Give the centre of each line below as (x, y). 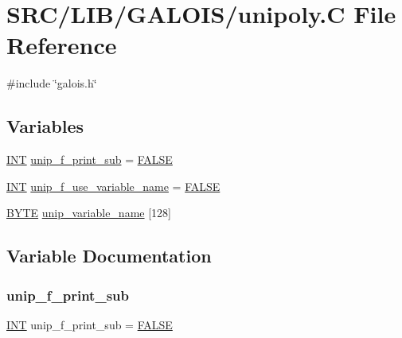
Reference (62, 45)
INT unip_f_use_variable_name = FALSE (113, 186)
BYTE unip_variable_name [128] (89, 213)
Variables (45, 126)
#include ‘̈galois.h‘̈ (52, 83)
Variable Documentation (109, 256)
